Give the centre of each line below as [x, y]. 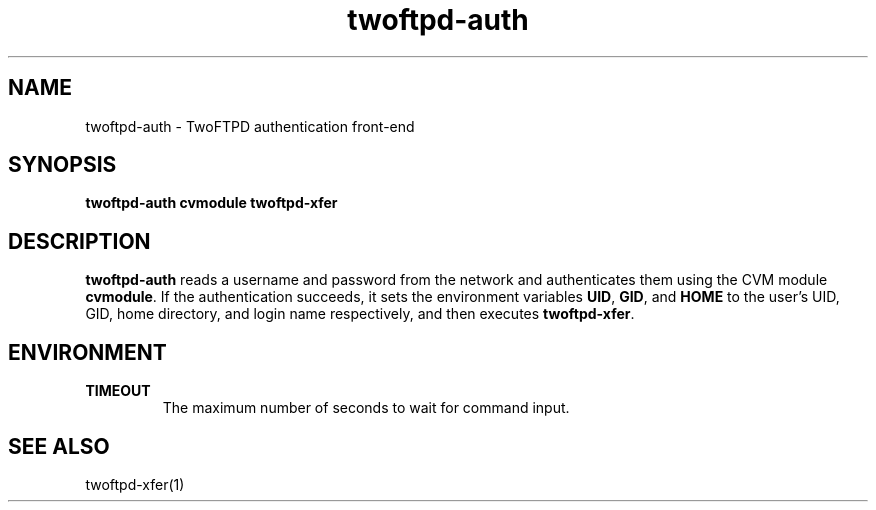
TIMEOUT [118, 391]
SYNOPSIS [62, 165]
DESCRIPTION [79, 241]
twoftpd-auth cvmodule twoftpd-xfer [211, 203]
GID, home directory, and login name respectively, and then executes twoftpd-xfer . [360, 314]
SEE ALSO [59, 446]
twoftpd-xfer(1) [135, 484]
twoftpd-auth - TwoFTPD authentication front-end [250, 126]
